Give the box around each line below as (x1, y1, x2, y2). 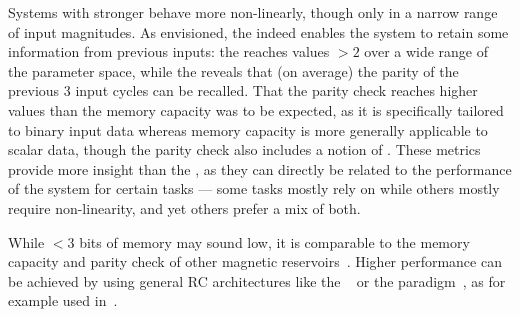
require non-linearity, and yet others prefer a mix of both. (8, 197, 361, 218)
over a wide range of (364, 41, 489, 62)
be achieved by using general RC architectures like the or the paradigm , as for (8, 270, 506, 291)
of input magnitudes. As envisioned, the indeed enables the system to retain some (8, 21, 509, 42)
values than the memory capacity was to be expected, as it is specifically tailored (8, 99, 504, 120)
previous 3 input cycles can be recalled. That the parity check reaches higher (8, 80, 478, 101)
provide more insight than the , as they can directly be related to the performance (8, 158, 512, 179)
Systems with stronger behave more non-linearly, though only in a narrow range (8, 2, 498, 22)
